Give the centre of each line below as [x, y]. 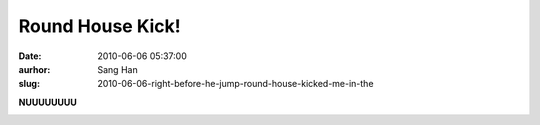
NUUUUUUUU [47, 102]
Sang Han [118, 69]
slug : [29, 84]
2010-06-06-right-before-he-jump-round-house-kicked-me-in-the [235, 84]
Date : [30, 56]
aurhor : [34, 69]
